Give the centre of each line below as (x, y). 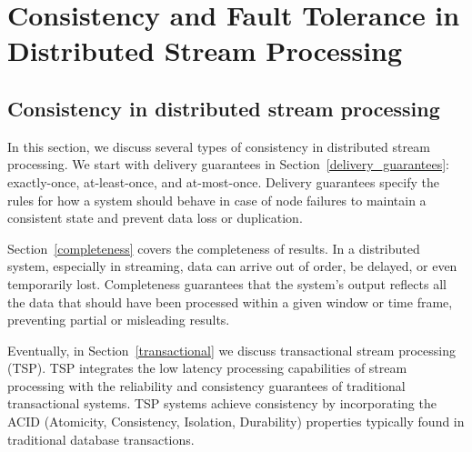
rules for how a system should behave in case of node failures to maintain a (217, 200)
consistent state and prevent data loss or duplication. (155, 218)
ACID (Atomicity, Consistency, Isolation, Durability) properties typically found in (236, 422)
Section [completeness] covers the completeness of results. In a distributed (214, 248)
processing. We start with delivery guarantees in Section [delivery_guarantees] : (228, 164)
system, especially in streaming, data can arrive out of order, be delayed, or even (232, 266)
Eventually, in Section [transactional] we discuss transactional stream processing (231, 350)
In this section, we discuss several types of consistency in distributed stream (219, 146)
